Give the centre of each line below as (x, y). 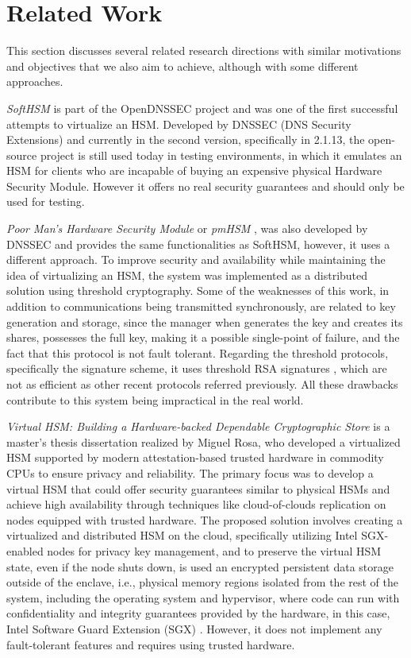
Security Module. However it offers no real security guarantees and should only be (205, 186)
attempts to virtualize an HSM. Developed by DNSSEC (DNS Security (179, 124)
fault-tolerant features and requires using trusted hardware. (151, 644)
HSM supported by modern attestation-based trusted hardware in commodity (195, 457)
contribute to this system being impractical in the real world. (155, 399)
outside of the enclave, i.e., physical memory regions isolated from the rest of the (203, 582)
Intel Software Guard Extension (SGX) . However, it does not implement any (194, 628)
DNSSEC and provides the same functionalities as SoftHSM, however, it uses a (198, 244)
